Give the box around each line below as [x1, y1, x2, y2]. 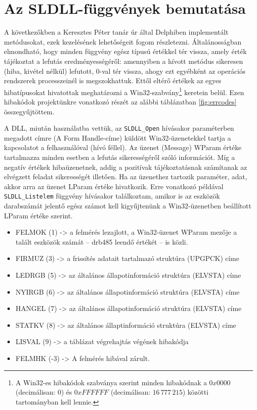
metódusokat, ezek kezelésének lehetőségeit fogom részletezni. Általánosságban [4, 36, 242, 47]
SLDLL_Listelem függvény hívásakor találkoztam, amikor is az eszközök [4, 191, 220, 201]
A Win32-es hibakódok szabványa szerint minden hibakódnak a [15, 377, 207, 387]
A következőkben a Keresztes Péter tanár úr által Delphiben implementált [4, 27, 229, 37]
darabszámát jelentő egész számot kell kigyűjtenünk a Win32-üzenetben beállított [4, 201, 252, 210]
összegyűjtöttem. [4, 106, 55, 116]
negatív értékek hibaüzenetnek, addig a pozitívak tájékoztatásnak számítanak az [4, 161, 247, 172]
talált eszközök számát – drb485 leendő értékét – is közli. [15, 236, 188, 247]
